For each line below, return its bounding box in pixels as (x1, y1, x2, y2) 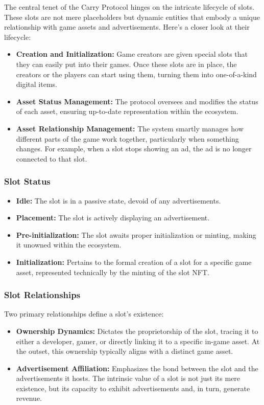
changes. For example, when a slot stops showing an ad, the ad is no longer (16, 143, 252, 154)
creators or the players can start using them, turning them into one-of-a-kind (16, 69, 257, 79)
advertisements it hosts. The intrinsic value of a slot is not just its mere (16, 373, 241, 384)
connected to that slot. (16, 153, 87, 164)
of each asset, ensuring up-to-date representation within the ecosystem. (16, 106, 238, 117)
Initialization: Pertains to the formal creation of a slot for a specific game (16, 256, 252, 267)
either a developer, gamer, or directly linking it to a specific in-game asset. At (16, 335, 260, 346)
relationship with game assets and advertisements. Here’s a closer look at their (4, 21, 250, 32)
